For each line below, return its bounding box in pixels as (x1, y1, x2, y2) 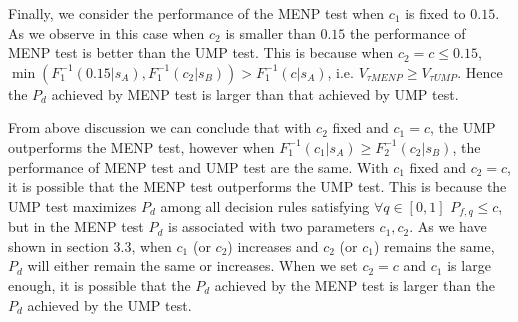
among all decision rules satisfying (160, 195, 370, 216)
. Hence (457, 61, 503, 82)
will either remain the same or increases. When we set (27, 255, 358, 276)
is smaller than (225, 22, 316, 43)
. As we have (409, 216, 487, 237)
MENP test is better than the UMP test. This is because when (8, 42, 394, 63)
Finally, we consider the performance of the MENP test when (8, 3, 385, 23)
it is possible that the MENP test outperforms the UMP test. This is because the (8, 176, 507, 197)
